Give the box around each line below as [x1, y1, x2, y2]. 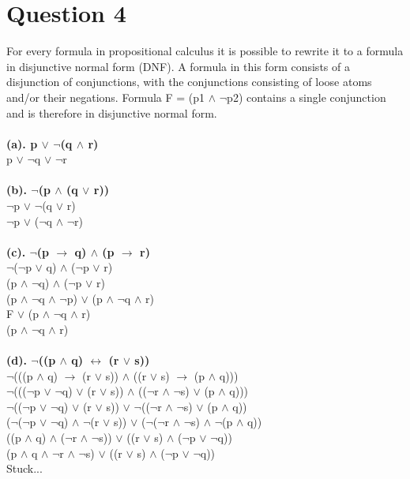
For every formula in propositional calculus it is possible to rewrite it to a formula [6, 43, 404, 59]
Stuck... [6, 460, 43, 477]
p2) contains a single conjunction [227, 88, 386, 105]
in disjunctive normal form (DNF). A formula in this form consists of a [6, 58, 350, 74]
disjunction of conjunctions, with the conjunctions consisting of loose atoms [6, 73, 372, 90]
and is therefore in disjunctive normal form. [6, 104, 217, 121]
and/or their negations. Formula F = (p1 [6, 88, 205, 105]
